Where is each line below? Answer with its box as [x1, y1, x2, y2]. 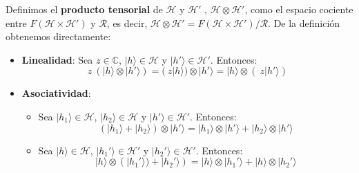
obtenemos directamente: [6, 29, 111, 44]
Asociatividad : [21, 86, 91, 100]
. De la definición [268, 15, 340, 30]
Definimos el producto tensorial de [6, 2, 163, 16]
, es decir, [106, 15, 148, 30]
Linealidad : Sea [21, 52, 93, 66]
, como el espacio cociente [244, 2, 353, 16]
